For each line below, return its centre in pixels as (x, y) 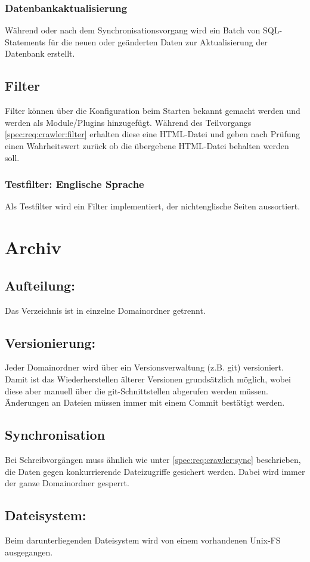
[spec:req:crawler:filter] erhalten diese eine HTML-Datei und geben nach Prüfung (153, 134)
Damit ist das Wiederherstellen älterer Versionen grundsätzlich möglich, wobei (148, 379)
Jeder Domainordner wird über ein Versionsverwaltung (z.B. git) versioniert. (144, 367)
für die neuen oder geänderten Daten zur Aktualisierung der (158, 41)
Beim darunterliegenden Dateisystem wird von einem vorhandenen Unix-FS (143, 540)
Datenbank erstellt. (40, 53)
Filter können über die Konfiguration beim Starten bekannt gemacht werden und (153, 111)
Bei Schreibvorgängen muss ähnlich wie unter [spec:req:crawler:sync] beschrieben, (153, 459)
